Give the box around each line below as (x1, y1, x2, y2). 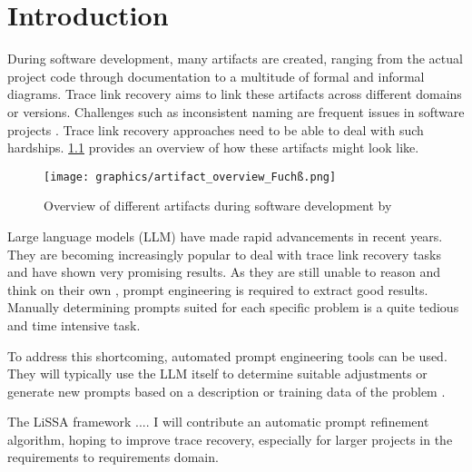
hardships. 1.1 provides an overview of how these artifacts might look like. (7, 138, 419, 157)
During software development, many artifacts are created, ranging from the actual (7, 49, 463, 68)
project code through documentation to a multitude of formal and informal (7, 66, 425, 85)
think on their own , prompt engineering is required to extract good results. (7, 280, 428, 299)
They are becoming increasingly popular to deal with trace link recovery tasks (7, 244, 442, 263)
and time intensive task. (7, 315, 141, 334)
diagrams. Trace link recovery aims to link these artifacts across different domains (7, 84, 462, 103)
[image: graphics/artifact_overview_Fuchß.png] (44, 170, 337, 183)
